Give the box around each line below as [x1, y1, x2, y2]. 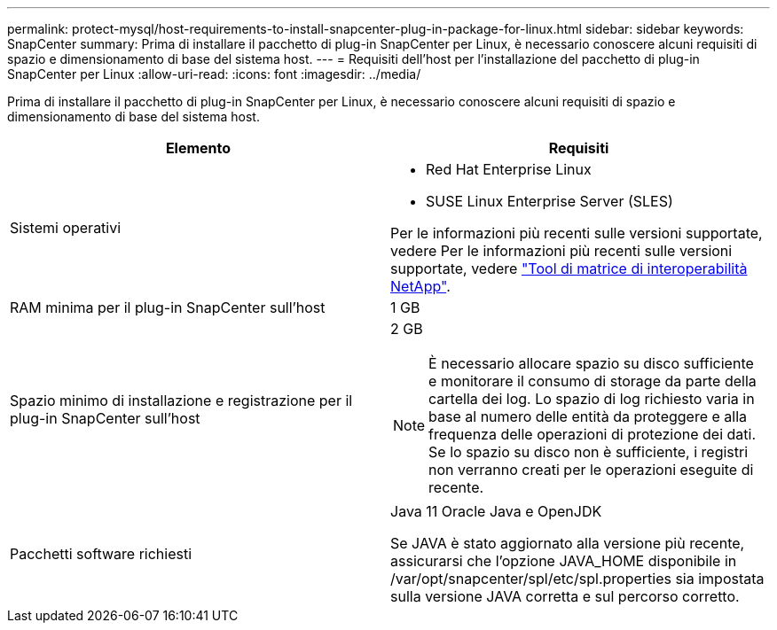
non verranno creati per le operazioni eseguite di [428, 461, 754, 478]
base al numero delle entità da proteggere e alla [428, 408, 748, 425]
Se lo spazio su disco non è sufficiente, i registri [428, 443, 749, 461]
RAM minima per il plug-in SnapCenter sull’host [10, 299, 326, 316]
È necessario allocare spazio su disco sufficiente [428, 354, 754, 372]
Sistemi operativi [10, 219, 122, 237]
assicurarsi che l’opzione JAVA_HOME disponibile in [390, 552, 737, 570]
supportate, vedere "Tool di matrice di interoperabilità [390, 260, 748, 277]
